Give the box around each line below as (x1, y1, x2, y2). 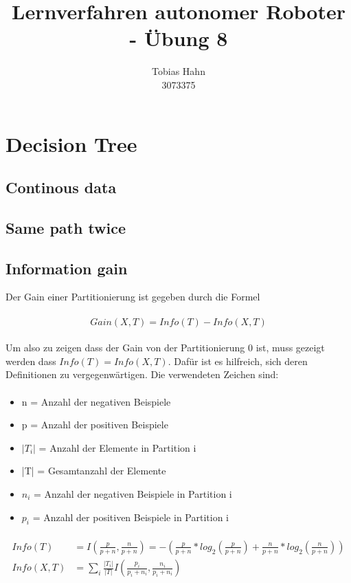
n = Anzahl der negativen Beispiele (21, 394, 171, 408)
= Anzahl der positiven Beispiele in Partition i (32, 509, 229, 524)
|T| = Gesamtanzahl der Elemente (21, 463, 166, 478)
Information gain (5, 257, 128, 278)
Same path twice (5, 217, 126, 238)
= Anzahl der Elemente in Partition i (38, 440, 196, 454)
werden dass (5, 353, 56, 368)
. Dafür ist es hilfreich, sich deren (168, 353, 308, 368)
